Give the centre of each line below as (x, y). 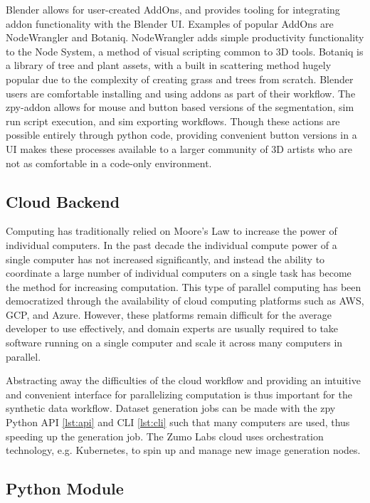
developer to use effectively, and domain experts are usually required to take (172, 328)
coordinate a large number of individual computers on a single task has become (179, 273)
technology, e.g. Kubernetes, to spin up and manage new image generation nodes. (183, 450)
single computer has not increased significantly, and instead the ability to (165, 259)
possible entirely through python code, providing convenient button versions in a (181, 135)
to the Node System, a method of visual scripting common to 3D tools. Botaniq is (185, 51)
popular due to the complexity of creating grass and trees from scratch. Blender (180, 79)
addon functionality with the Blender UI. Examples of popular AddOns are (170, 23)
